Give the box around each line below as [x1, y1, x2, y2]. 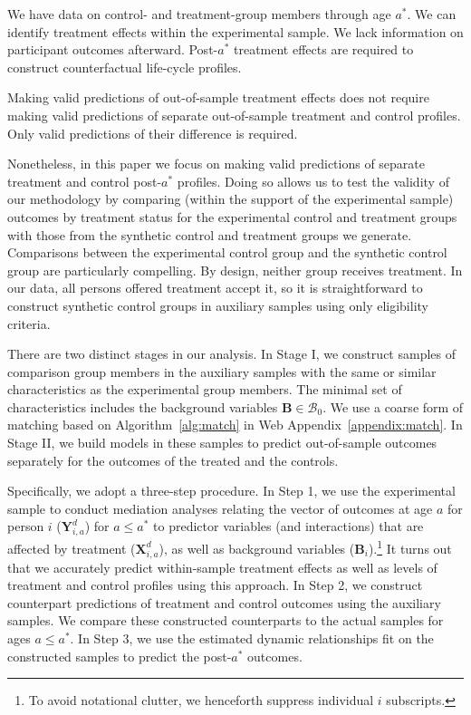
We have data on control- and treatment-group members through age [7, 5, 391, 23]
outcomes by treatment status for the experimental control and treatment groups [7, 207, 457, 226]
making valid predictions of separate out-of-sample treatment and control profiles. [7, 105, 461, 124]
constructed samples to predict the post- [7, 646, 232, 665]
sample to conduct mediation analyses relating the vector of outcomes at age [7, 498, 433, 517]
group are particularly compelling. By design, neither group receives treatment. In [7, 260, 463, 279]
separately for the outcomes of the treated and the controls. [7, 450, 339, 469]
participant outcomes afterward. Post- [7, 40, 218, 59]
